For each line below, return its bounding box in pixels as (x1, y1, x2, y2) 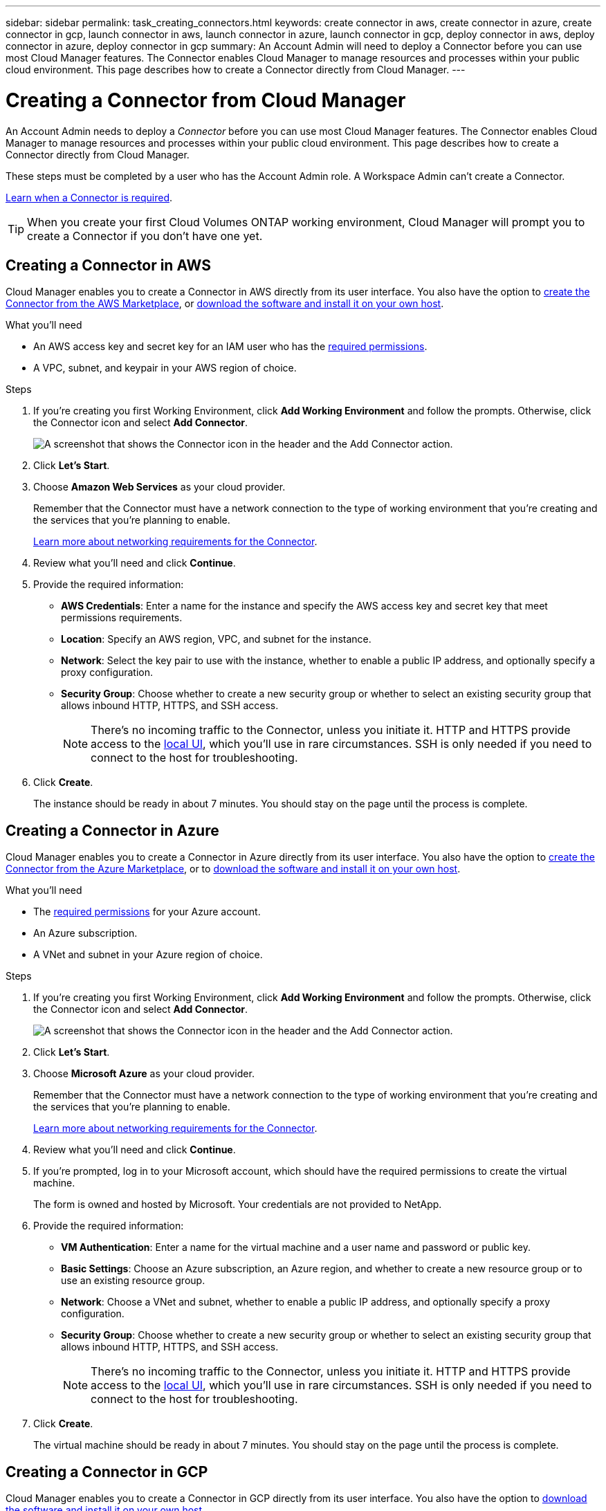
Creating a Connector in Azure (6, 821, 219, 839)
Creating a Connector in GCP (6, 1463, 208, 1481)
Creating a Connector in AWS (6, 256, 211, 274)
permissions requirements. (61, 612, 183, 624)
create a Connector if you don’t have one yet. (27, 228, 263, 243)
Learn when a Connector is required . (6, 191, 173, 203)
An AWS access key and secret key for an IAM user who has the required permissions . (33, 340, 428, 353)
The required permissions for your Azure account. (33, 906, 261, 918)
